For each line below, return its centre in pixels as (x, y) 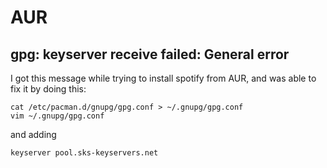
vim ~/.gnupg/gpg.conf (57, 116)
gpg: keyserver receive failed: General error (150, 54)
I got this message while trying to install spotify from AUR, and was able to (163, 78)
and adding (33, 134)
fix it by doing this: (48, 89)
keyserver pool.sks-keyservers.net (84, 153)
